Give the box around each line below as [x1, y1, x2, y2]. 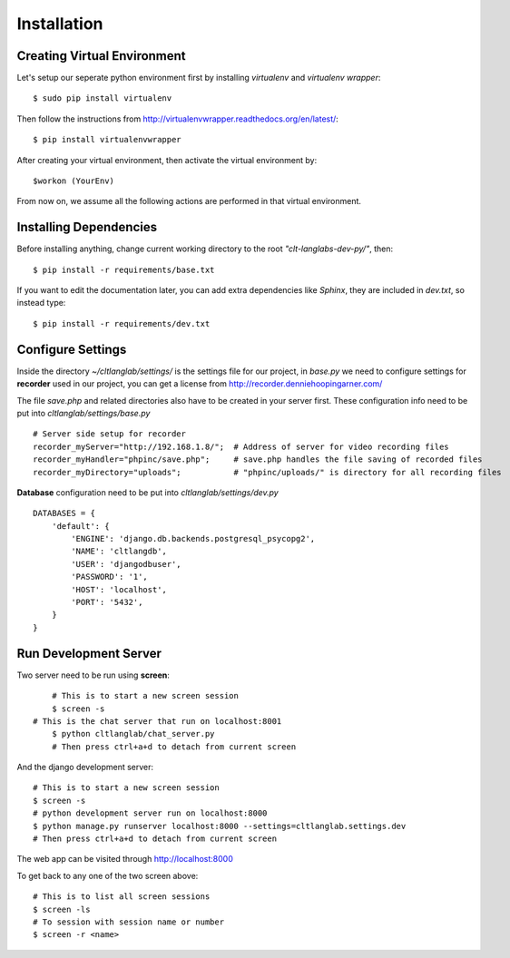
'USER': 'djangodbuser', [71, 559, 181, 569]
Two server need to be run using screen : [16, 670, 170, 680]
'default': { [51, 521, 110, 531]
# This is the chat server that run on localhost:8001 [33, 716, 282, 726]
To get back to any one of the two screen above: [16, 870, 199, 881]
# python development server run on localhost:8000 [33, 808, 268, 818]
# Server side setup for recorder [33, 429, 186, 439]
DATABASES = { [33, 508, 95, 519]
